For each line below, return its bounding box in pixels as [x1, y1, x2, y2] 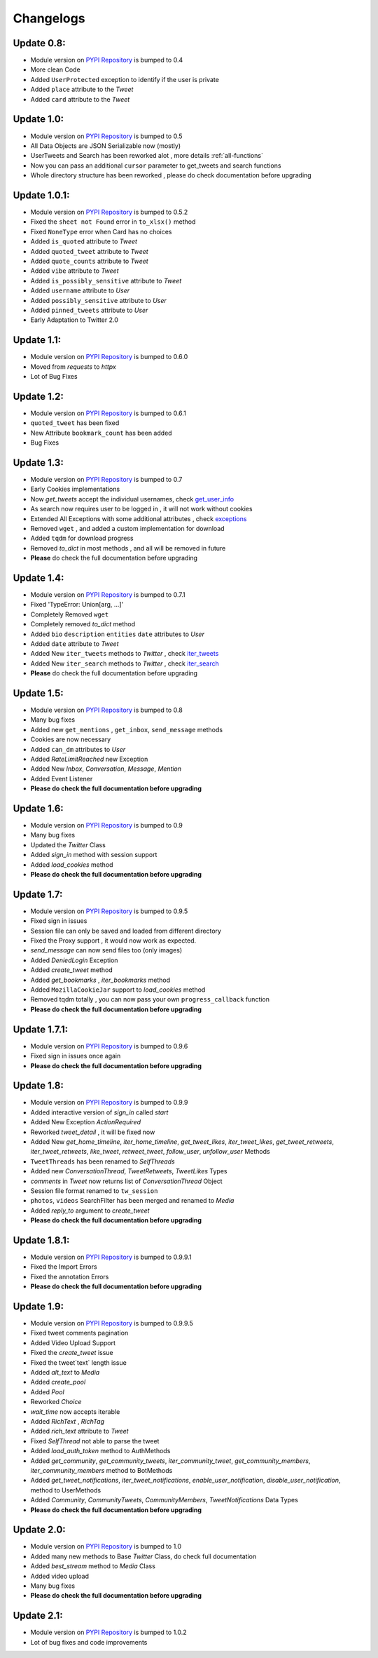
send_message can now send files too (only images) [30, 946, 183, 955]
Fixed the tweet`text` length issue [30, 1358, 127, 1367]
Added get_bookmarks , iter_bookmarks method [30, 976, 171, 984]
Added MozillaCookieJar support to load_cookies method [30, 985, 206, 994]
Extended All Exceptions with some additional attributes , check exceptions [30, 514, 247, 523]
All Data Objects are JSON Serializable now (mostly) [30, 141, 181, 150]
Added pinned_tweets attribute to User [30, 306, 148, 314]
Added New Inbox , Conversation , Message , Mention [30, 764, 182, 773]
